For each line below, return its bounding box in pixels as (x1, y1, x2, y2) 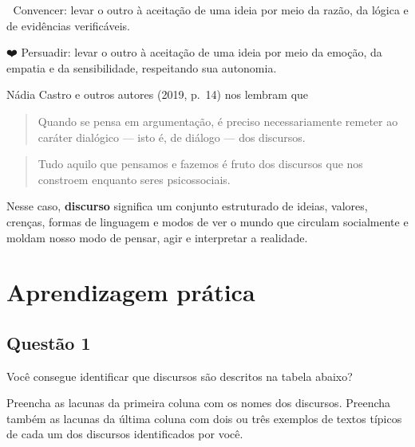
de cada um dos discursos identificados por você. (6, 425, 243, 442)
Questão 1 (6, 330, 91, 355)
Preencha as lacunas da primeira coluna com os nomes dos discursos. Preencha (6, 394, 391, 411)
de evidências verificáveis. (6, 17, 130, 33)
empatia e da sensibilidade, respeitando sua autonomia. (6, 59, 277, 76)
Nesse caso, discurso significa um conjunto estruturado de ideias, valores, (6, 198, 368, 214)
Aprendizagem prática (6, 276, 255, 308)
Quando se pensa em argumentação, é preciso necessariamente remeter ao (38, 112, 398, 129)
